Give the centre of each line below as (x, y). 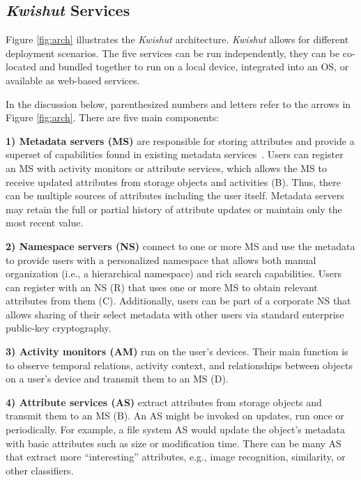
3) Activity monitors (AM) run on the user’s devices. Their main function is (177, 351)
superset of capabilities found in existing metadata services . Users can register (175, 154)
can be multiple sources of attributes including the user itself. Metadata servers (175, 195)
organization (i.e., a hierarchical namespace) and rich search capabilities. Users (174, 273)
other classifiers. (40, 470)
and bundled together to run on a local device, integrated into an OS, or (194, 67)
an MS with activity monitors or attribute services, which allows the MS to (166, 168)
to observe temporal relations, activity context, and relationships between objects (179, 365)
